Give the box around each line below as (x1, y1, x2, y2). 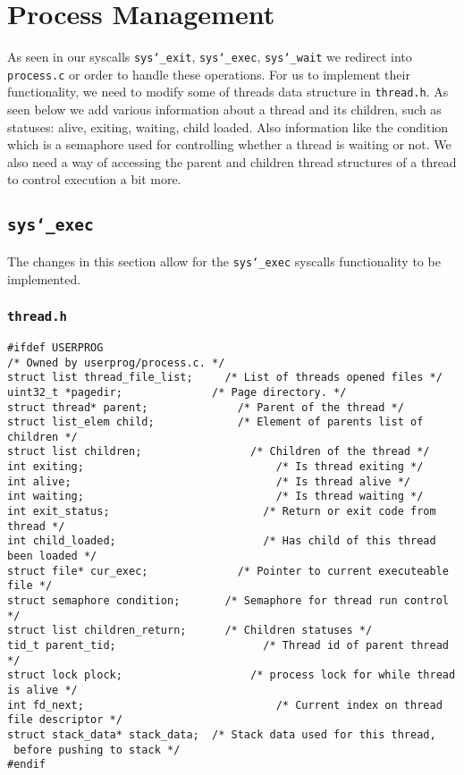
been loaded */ (7, 550, 97, 563)
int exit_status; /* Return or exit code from (7, 505, 436, 518)
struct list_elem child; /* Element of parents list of (7, 416, 424, 429)
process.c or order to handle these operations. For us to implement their (7, 64, 410, 83)
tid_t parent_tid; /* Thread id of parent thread (7, 639, 449, 652)
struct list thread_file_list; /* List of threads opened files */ (7, 371, 443, 384)
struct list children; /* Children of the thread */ (7, 445, 430, 459)
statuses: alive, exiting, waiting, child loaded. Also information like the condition (7, 117, 449, 136)
